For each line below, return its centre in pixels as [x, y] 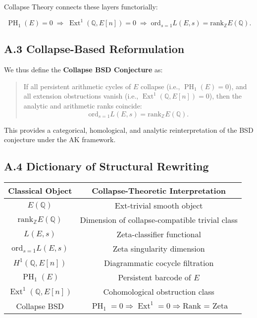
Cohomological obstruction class [159, 292]
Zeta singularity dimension [159, 249]
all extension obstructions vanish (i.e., [81, 96]
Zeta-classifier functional [159, 234]
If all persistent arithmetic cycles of [77, 86]
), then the [226, 96]
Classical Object [40, 191]
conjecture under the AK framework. [60, 139]
